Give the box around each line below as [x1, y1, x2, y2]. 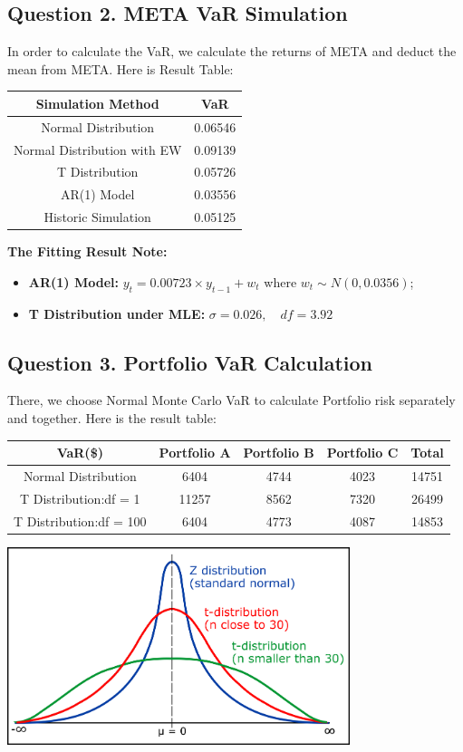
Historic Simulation [43, 207, 151, 227]
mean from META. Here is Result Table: [7, 59, 234, 78]
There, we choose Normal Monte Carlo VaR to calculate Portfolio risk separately [7, 390, 456, 410]
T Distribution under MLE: [28, 304, 206, 323]
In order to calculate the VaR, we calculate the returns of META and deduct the [7, 42, 457, 61]
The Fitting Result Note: [7, 242, 168, 261]
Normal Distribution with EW [14, 140, 182, 159]
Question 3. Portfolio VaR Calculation [7, 348, 373, 376]
